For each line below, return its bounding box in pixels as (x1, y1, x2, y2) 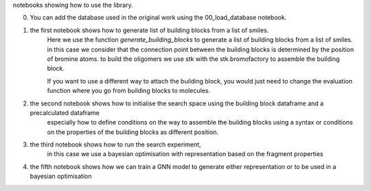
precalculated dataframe (30, 108, 100, 116)
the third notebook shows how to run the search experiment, (30, 140, 202, 149)
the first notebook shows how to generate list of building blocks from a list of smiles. (30, 26, 269, 34)
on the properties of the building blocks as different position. (47, 127, 219, 136)
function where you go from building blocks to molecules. (47, 86, 211, 95)
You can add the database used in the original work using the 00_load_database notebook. (30, 14, 287, 22)
